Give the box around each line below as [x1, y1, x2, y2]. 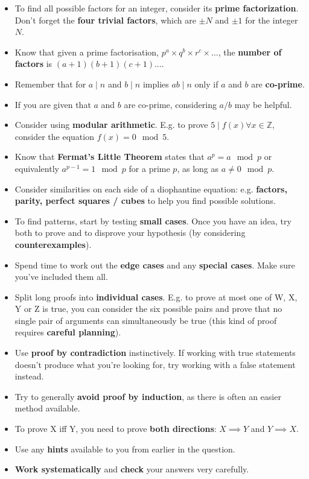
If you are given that [14, 98, 91, 110]
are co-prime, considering [124, 98, 217, 110]
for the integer [245, 13, 298, 26]
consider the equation [14, 130, 94, 142]
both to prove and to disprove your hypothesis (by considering [14, 226, 246, 239]
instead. [14, 370, 44, 382]
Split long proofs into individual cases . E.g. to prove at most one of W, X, [14, 290, 298, 303]
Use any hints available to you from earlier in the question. [14, 442, 235, 455]
